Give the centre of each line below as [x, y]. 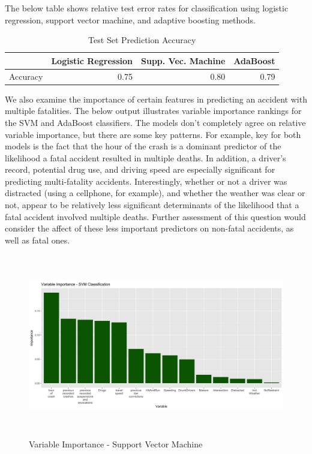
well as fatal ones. [37, 240]
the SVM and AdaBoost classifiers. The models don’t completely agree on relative [155, 122]
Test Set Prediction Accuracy [142, 40]
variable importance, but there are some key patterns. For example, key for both [153, 134]
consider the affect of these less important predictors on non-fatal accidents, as [149, 228]
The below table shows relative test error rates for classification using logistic [147, 8]
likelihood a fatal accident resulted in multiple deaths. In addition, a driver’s [145, 157]
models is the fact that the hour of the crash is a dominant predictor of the [143, 146]
